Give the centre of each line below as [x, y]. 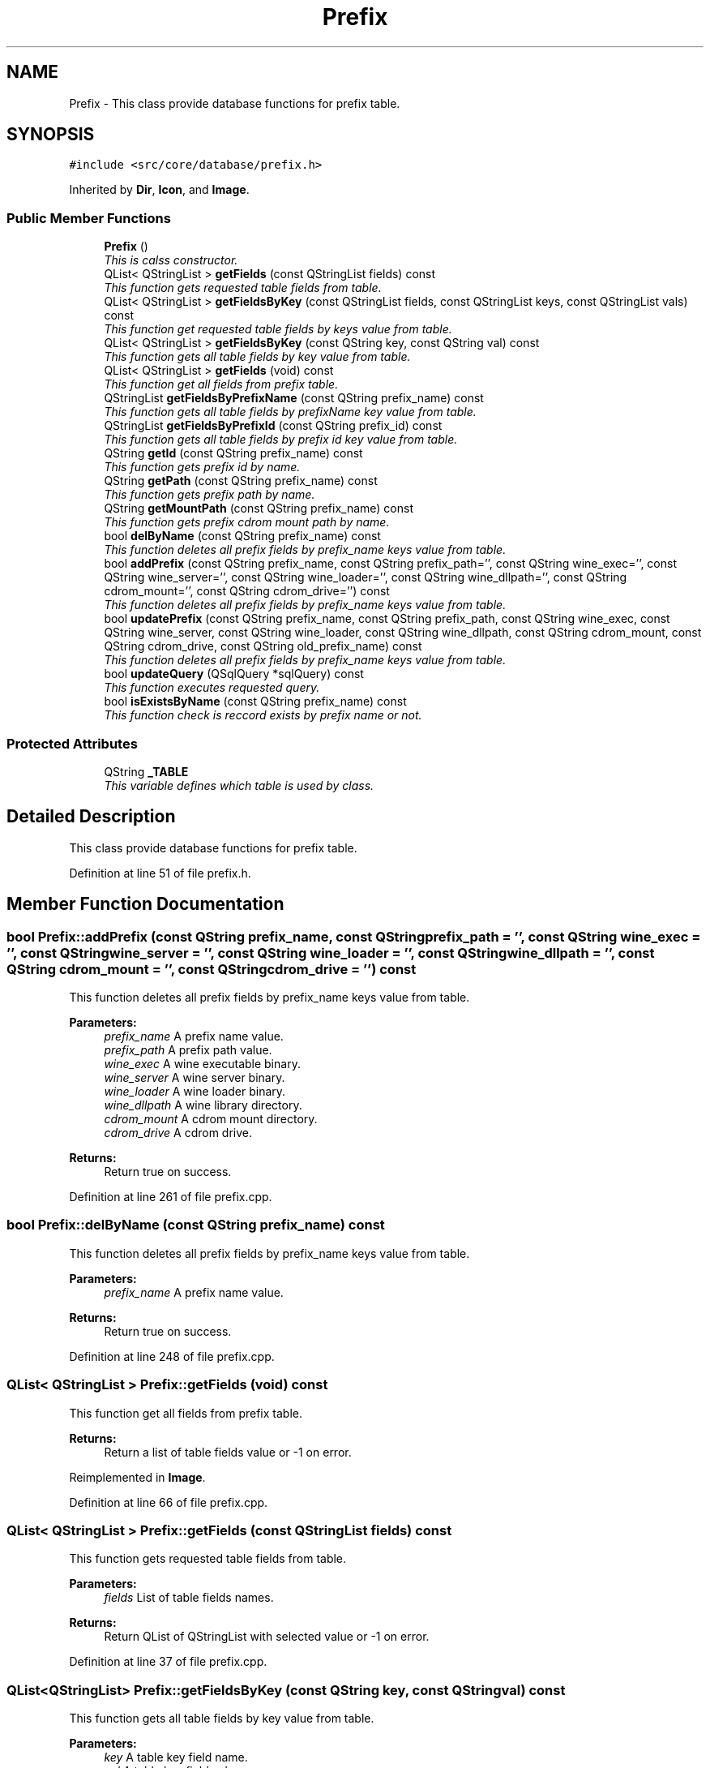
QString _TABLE [146, 771]
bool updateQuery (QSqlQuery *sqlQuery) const [234, 674]
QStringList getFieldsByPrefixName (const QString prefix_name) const [294, 398]
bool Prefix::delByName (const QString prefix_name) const [196, 1225]
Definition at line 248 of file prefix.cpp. [172, 1356]
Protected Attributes [72, 743]
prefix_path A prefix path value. [188, 1050]
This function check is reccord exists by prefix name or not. [263, 715]
